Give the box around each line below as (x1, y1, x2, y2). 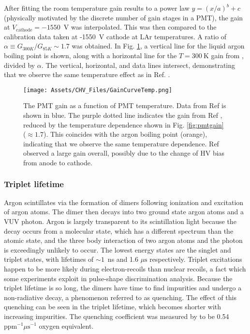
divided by (4, 60, 35, 70)
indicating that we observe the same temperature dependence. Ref (23, 138, 219, 148)
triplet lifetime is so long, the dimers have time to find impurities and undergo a (4, 283, 242, 293)
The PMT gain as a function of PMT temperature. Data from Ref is (23, 100, 226, 111)
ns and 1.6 (107, 254, 138, 264)
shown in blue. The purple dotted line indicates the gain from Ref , (23, 110, 222, 120)
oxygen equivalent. (39, 320, 94, 331)
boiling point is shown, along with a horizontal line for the (4, 50, 177, 60)
